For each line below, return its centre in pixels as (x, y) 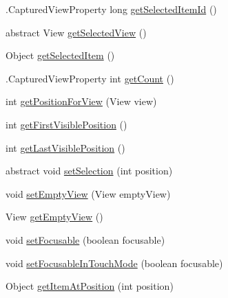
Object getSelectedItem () (60, 55)
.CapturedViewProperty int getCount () (90, 78)
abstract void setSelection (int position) (89, 171)
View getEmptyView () (54, 217)
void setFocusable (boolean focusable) (85, 239)
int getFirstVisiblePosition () (66, 124)
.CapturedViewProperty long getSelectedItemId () (111, 9)
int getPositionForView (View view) (81, 101)
